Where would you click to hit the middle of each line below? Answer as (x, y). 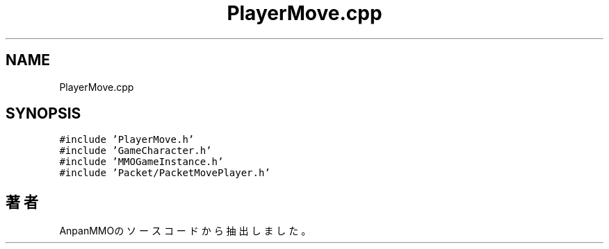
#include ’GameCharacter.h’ (136, 151)
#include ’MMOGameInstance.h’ (141, 162)
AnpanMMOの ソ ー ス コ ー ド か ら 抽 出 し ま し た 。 (185, 231)
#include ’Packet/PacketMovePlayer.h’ (165, 173)
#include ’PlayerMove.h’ (127, 140)
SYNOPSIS (43, 114)
